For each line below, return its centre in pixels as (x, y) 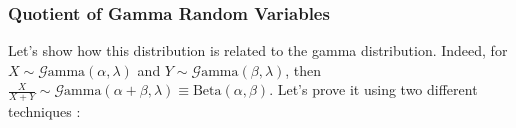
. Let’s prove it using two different (373, 89)
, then (303, 69)
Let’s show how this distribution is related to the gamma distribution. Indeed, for (258, 50)
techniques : (44, 111)
